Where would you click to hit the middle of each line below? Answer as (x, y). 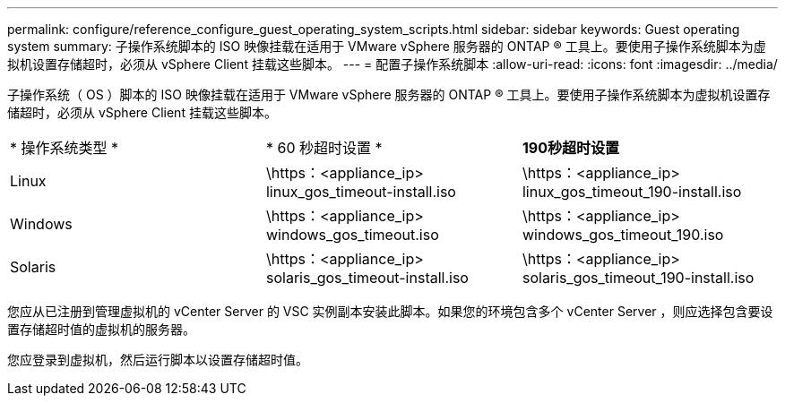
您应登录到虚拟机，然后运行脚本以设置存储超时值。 (158, 360)
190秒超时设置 (571, 148)
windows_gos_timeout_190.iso (623, 235)
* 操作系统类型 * (65, 148)
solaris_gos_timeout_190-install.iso (638, 278)
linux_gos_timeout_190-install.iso (632, 192)
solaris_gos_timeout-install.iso (367, 278)
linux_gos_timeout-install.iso (361, 192)
